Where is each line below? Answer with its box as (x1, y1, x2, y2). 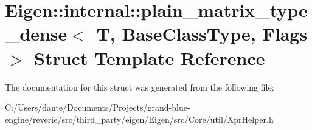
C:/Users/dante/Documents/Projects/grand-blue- (5, 101, 190, 114)
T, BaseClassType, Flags (96, 21, 308, 46)
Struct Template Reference (34, 45, 265, 70)
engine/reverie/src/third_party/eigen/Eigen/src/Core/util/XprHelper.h (5, 112, 274, 125)
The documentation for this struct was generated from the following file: (5, 80, 274, 93)
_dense (5, 21, 68, 46)
